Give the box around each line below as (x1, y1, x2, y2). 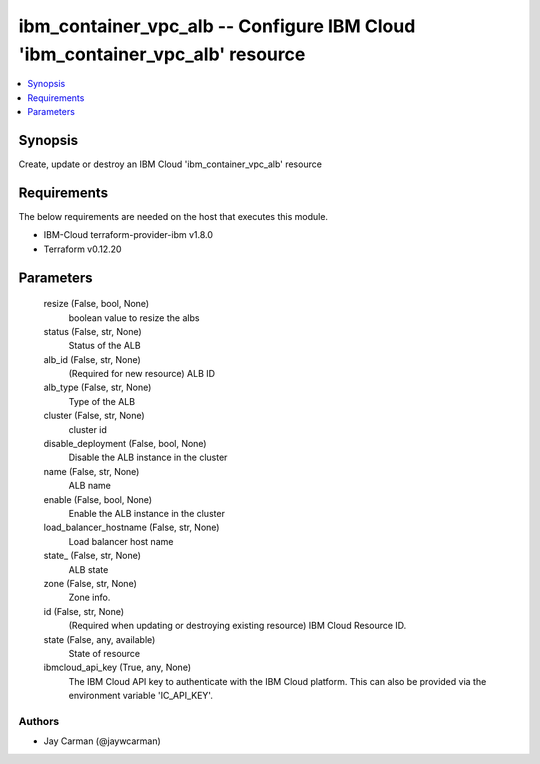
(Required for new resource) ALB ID (68, 368, 215, 380)
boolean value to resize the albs (68, 311, 200, 324)
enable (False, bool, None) (43, 493, 153, 505)
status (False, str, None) (43, 325, 142, 337)
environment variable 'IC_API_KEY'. (68, 690, 214, 702)
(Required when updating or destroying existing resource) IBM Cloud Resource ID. (68, 620, 407, 632)
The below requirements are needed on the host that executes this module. (18, 210, 329, 222)
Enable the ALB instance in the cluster (68, 507, 225, 519)
